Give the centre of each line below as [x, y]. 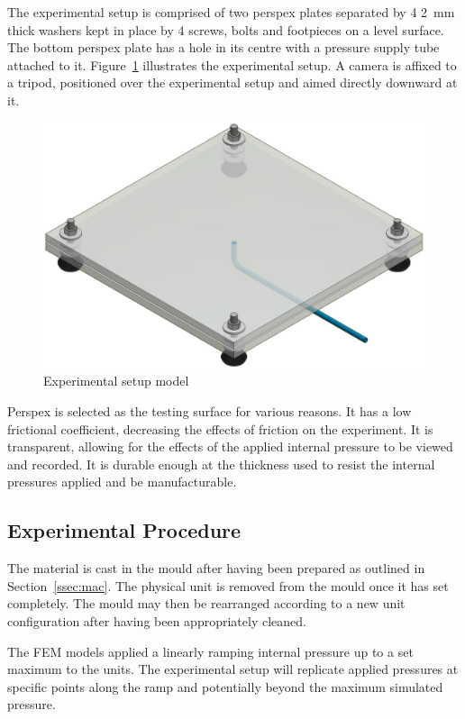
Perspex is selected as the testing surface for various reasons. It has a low [210, 411]
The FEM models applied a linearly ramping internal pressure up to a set [210, 651]
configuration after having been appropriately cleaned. [157, 620]
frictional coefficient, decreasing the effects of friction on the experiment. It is [220, 428]
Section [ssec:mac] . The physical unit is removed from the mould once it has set [228, 585]
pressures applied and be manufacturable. [122, 482]
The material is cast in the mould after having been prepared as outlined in [216, 568]
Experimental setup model [116, 381]
